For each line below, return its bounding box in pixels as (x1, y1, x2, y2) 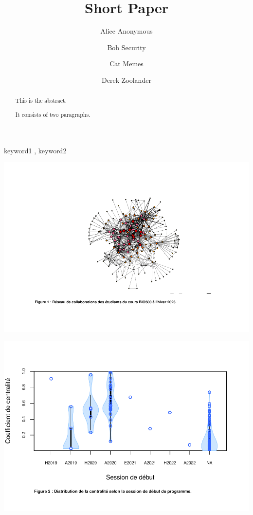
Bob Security (107, 42, 146, 52)
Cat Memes (109, 58, 144, 69)
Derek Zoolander (102, 74, 151, 85)
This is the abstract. (15, 96, 67, 105)
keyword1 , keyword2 (4, 145, 67, 155)
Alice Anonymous (100, 26, 153, 36)
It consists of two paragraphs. (15, 110, 90, 118)
